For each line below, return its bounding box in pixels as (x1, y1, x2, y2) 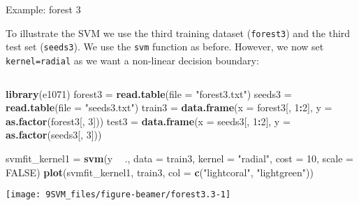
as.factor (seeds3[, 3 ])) (6, 127, 102, 142)
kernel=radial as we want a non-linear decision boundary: (6, 52, 259, 67)
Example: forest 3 (6, 2, 81, 16)
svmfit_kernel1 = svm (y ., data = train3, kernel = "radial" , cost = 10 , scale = (6, 150, 354, 165)
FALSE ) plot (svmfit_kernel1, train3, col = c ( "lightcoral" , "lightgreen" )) (6, 164, 314, 179)
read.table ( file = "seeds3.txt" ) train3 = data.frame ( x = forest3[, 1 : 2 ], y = (6, 100, 332, 115)
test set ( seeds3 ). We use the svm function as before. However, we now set (6, 39, 324, 54)
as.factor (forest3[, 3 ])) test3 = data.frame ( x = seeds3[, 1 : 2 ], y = (6, 113, 291, 128)
